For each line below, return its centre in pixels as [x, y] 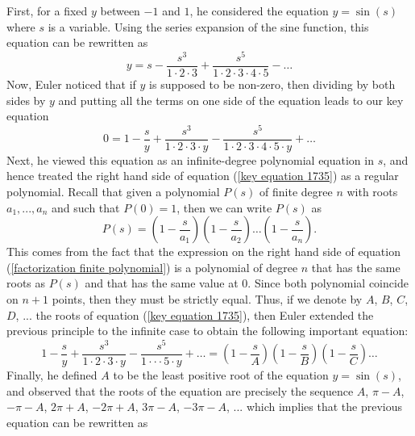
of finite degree [296, 192]
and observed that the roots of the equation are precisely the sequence [180, 390]
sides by [26, 100]
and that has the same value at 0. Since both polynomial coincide [247, 283]
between [120, 10]
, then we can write [224, 207]
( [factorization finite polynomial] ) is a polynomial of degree [152, 267]
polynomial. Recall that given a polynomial [113, 192]
